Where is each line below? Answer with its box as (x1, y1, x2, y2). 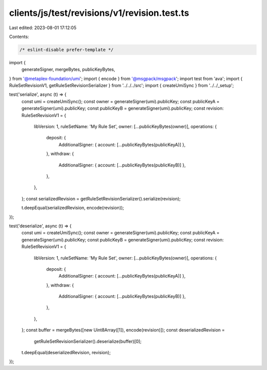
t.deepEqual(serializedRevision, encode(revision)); (21, 205, 125, 211)
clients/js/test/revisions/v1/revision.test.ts (9, 7, 189, 18)
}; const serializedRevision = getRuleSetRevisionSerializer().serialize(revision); (21, 196, 181, 202)
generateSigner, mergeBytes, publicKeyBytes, (21, 67, 116, 73)
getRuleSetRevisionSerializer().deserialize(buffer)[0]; (34, 338, 142, 344)
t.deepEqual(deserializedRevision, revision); (21, 350, 111, 356)
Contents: (9, 34, 29, 40)
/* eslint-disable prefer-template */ (19, 47, 114, 52)
